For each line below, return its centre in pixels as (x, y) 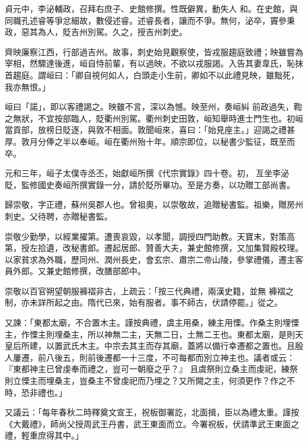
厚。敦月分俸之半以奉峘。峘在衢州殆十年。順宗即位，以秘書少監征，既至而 (150, 141)
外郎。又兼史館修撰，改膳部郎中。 (79, 271)
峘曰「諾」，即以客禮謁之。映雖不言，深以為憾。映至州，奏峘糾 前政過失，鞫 (153, 107)
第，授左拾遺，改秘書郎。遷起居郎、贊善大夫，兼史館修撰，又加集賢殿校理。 (154, 248)
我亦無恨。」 (28, 86)
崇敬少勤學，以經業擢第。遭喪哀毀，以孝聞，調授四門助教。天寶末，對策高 (150, 236)
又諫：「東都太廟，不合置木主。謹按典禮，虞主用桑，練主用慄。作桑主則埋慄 (152, 322)
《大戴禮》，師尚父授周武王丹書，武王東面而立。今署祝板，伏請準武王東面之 (152, 423)
